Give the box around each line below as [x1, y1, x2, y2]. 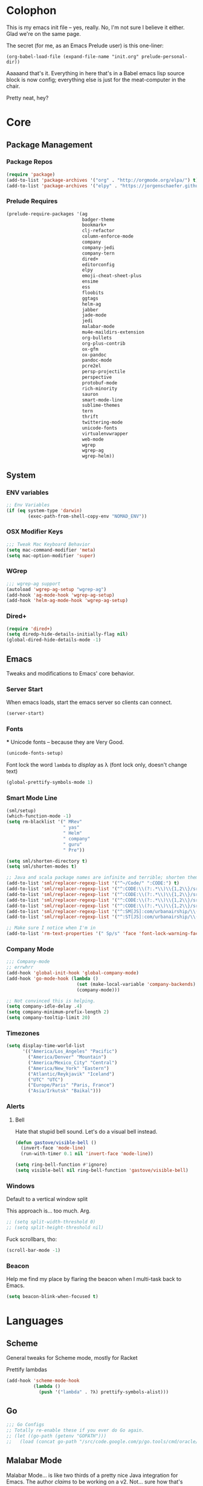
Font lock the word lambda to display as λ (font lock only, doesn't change [6, 761, 187, 769]
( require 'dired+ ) [6, 626, 53, 632]
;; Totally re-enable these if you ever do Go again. [6, 1427, 145, 1434]
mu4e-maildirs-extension [82, 329, 145, 335]
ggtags [82, 295, 98, 301]
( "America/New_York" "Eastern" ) [28, 1065, 110, 1071]
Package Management [6, 139, 93, 150]
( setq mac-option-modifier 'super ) [6, 552, 96, 558]
